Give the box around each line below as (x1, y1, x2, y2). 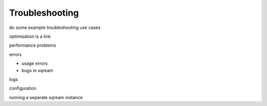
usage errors (21, 60, 48, 66)
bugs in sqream (21, 67, 53, 73)
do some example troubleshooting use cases (9, 25, 101, 30)
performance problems (9, 42, 56, 49)
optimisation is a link (9, 33, 51, 39)
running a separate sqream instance (9, 94, 83, 100)
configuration (9, 85, 37, 91)
